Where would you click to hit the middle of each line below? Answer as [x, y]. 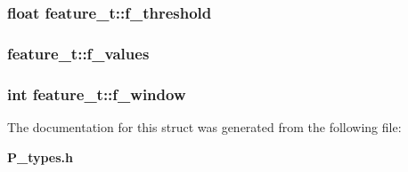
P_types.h [41, 156]
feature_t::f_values [78, 53]
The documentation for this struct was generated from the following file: [204, 126]
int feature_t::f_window [97, 94]
